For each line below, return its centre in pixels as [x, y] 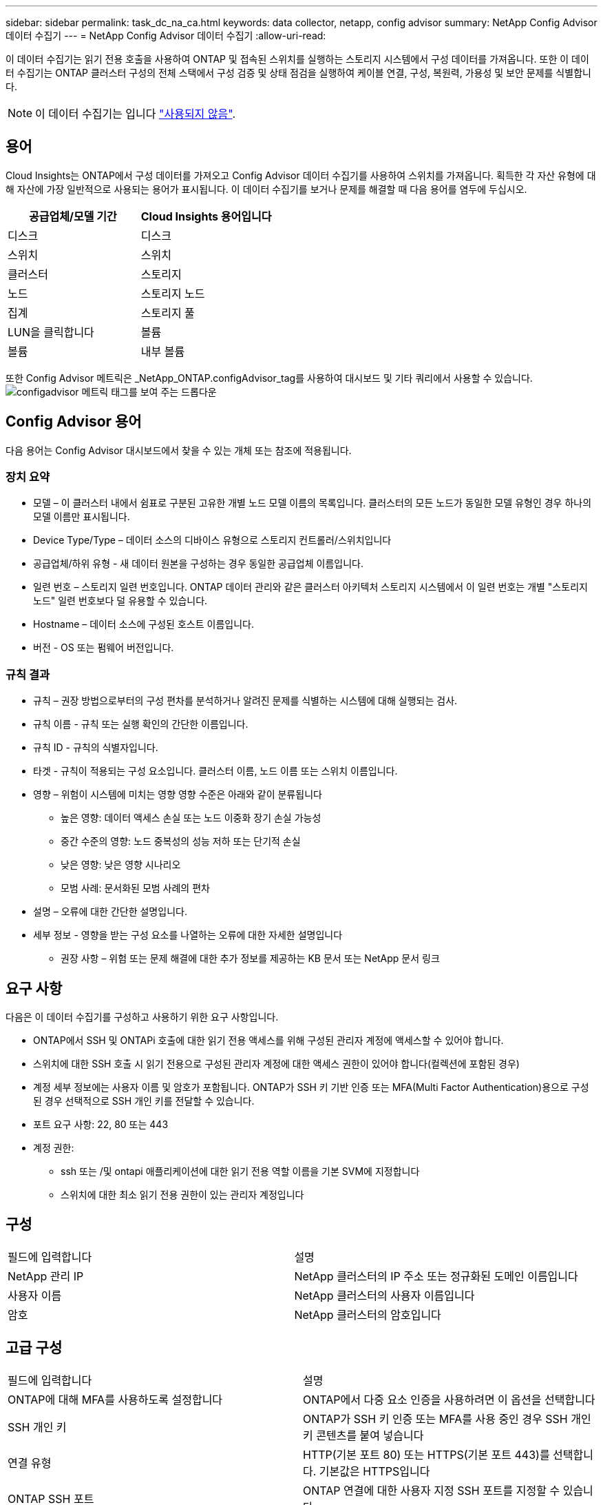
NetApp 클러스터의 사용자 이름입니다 [384, 1295]
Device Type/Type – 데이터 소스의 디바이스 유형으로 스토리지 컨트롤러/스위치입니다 [212, 540]
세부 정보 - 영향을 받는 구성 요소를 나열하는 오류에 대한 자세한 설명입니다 [188, 935]
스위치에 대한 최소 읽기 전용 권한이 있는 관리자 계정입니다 [182, 1195]
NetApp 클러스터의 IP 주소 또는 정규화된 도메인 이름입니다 [436, 1276]
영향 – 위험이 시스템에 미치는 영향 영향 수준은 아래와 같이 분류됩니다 [178, 795]
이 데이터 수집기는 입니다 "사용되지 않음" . [136, 114]
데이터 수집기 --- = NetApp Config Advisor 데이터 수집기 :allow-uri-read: [166, 35]
